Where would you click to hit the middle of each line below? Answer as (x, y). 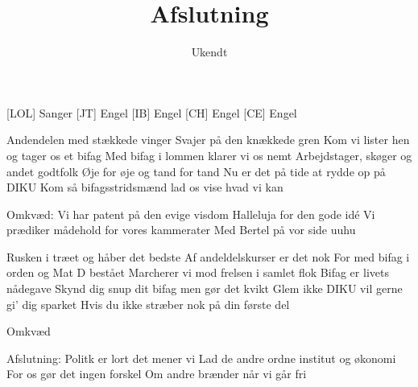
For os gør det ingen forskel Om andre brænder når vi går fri (157, 374)
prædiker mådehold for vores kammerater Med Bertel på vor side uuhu (181, 230)
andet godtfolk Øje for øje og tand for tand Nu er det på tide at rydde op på (196, 171)
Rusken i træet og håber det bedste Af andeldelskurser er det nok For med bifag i (208, 256)
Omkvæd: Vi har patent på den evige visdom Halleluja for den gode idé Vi (191, 214)
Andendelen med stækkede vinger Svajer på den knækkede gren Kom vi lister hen (208, 140)
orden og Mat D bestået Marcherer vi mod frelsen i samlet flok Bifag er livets (198, 272)
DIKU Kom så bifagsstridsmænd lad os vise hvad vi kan (145, 187)
